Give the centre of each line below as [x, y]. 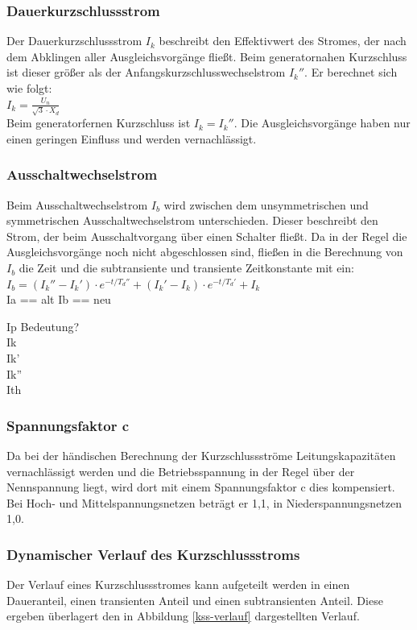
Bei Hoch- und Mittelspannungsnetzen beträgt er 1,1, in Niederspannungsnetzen [204, 502]
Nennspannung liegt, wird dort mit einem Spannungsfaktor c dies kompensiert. [201, 487]
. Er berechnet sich [351, 72]
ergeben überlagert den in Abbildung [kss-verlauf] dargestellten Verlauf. [183, 616]
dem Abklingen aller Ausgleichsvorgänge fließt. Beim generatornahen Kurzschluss [207, 56]
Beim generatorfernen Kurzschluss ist [99, 123]
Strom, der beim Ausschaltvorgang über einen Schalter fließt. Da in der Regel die [207, 236]
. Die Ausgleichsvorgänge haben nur [322, 123]
